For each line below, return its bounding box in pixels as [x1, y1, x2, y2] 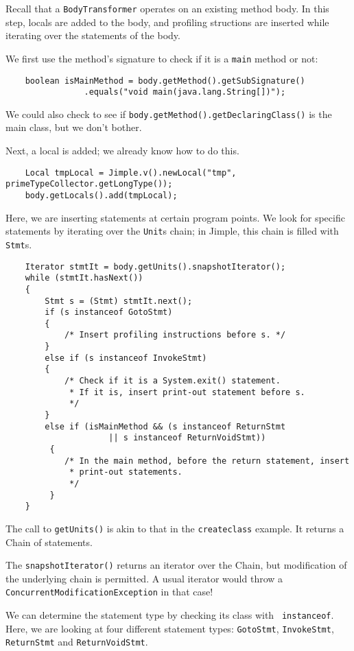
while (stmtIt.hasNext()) [25, 273, 143, 283]
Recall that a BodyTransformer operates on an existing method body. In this [5, 1, 329, 15]
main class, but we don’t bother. [5, 120, 142, 134]
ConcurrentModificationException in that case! [5, 584, 213, 599]
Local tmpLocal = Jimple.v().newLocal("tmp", [25, 167, 237, 178]
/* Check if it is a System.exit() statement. [64, 376, 281, 386]
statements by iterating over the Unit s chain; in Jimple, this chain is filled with [5, 224, 339, 238]
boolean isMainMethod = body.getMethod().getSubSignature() [25, 75, 305, 86]
